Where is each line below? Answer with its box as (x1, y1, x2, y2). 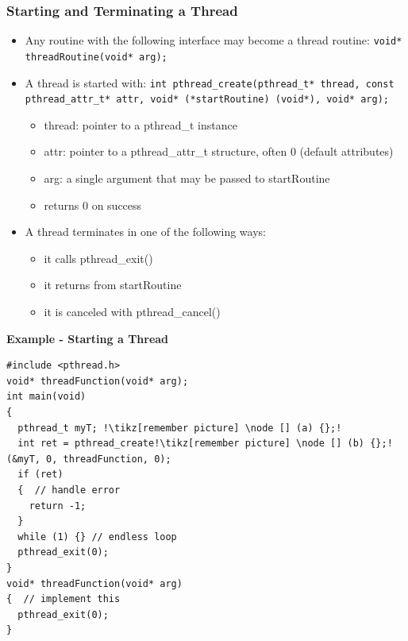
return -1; (29, 500, 87, 512)
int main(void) (6, 391, 87, 403)
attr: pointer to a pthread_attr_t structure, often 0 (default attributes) (44, 143, 394, 160)
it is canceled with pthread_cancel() (44, 303, 221, 319)
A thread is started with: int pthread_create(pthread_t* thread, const (25, 74, 395, 91)
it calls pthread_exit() (44, 249, 153, 266)
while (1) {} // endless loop (17, 531, 177, 543)
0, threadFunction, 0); (46, 453, 171, 465)
